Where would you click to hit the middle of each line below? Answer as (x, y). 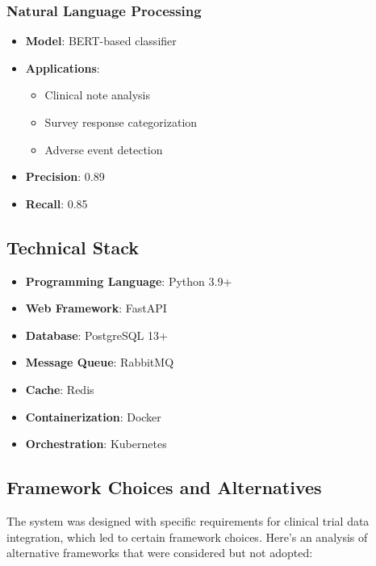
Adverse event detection (104, 149)
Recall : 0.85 (56, 203)
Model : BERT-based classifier (101, 41)
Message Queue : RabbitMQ (100, 362)
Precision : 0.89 (65, 176)
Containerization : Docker (93, 416)
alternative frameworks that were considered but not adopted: (160, 553)
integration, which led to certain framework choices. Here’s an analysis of (187, 537)
